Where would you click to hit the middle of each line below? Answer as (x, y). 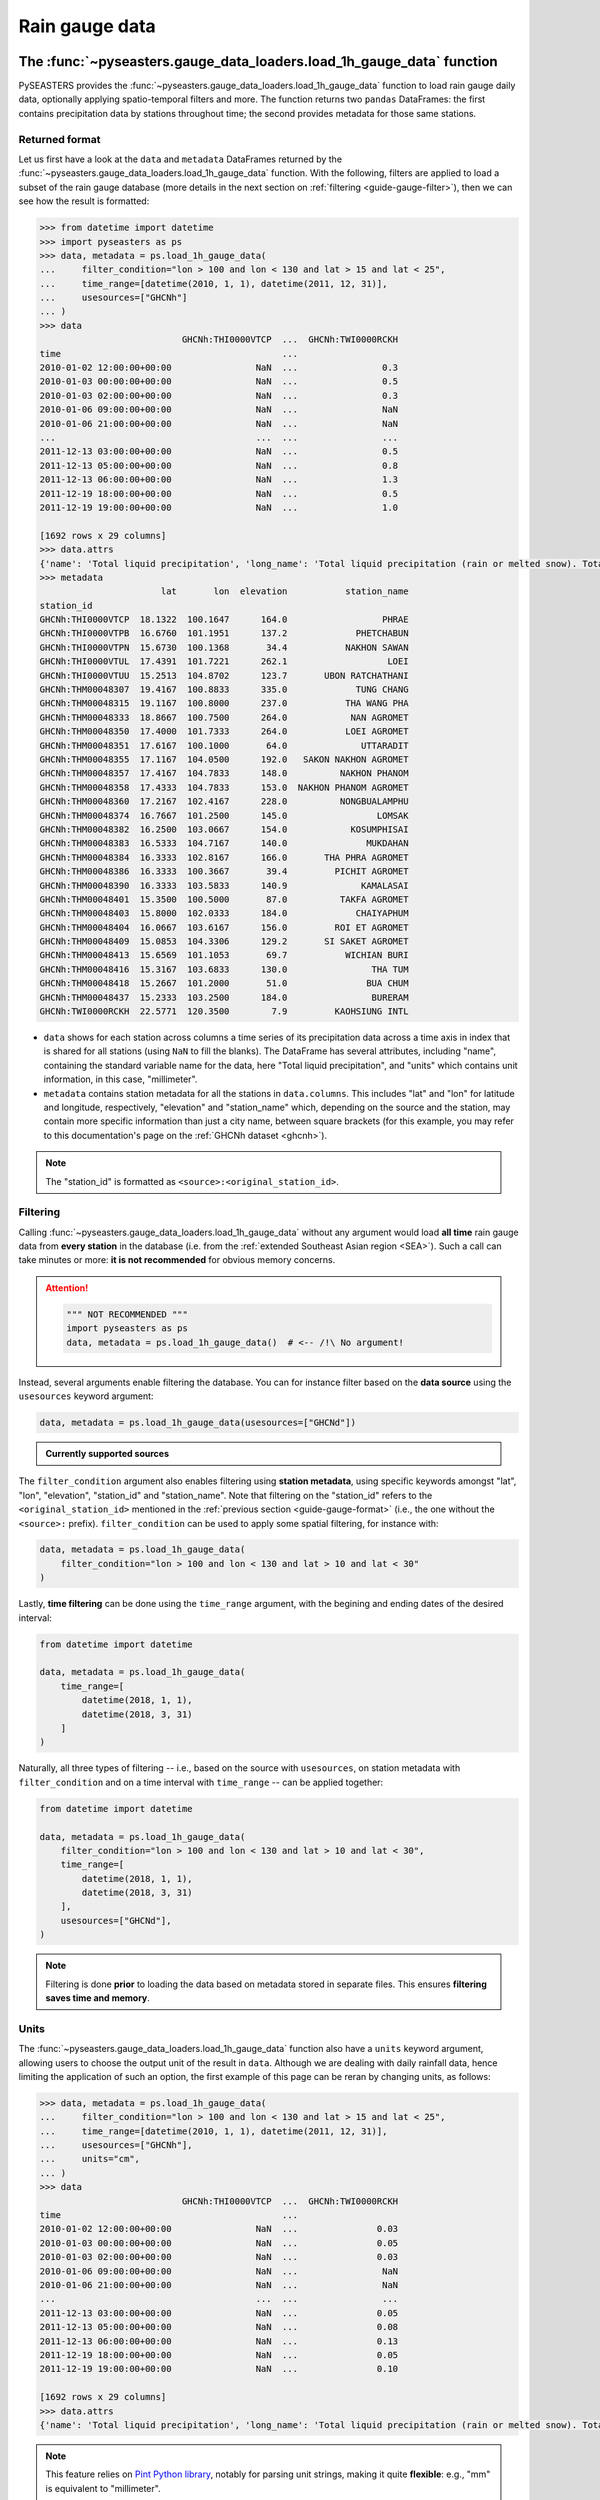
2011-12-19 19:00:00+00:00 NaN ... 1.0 (219, 507)
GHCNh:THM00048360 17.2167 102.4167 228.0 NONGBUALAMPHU (224, 801)
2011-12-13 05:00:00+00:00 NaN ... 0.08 (219, 2327)
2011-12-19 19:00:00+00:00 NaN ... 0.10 (219, 2369)
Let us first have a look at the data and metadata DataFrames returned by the (180, 159)
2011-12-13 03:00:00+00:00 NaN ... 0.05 (219, 2313)
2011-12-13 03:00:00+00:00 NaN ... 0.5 (219, 451)
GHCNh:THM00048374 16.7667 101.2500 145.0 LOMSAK (224, 815)
